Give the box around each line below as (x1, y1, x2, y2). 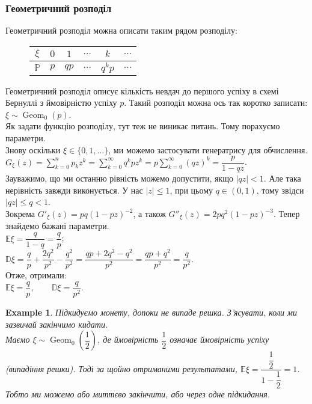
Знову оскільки (5, 143, 61, 156)
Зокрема (5, 207, 35, 220)
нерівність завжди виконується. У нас (5, 183, 143, 196)
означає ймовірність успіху (170, 333, 269, 346)
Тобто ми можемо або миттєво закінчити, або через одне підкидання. (5, 388, 271, 400)
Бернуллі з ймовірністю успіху (5, 96, 117, 109)
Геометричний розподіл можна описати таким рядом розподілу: (5, 24, 237, 37)
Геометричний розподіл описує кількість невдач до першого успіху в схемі (5, 84, 279, 97)
